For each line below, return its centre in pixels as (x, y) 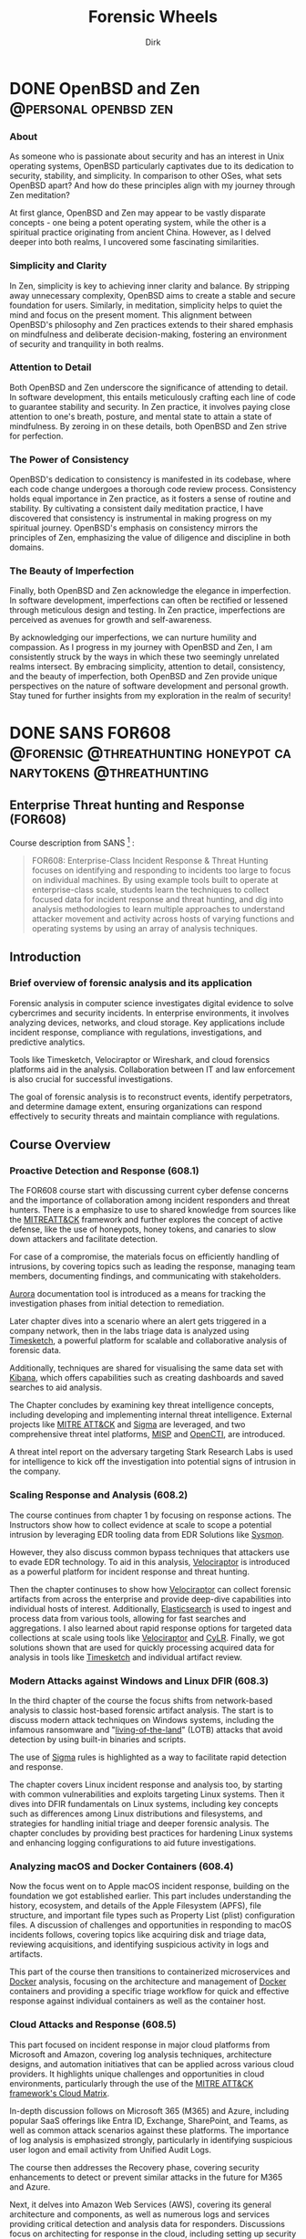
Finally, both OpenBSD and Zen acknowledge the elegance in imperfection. (150, 591)
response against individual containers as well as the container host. (138, 2001)
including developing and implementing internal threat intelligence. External (151, 1415)
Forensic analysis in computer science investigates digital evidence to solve (152, 1003)
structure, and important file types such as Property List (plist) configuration (153, 1916)
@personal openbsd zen (92, 108)
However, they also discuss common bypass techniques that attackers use (149, 1552)
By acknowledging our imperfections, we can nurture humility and (133, 637)
